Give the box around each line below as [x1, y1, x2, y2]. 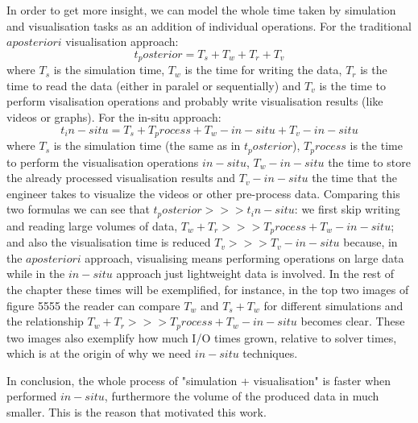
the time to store [328, 153, 411, 170]
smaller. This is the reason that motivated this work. [6, 404, 267, 420]
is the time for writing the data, [184, 61, 342, 78]
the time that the [312, 169, 397, 186]
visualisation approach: [65, 33, 179, 50]
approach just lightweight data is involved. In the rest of [116, 265, 395, 282]
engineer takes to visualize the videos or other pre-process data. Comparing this [6, 185, 400, 201]
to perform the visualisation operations [6, 153, 199, 170]
